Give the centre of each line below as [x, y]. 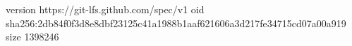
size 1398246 [32, 37]
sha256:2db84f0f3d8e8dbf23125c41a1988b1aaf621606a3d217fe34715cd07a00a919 [176, 23]
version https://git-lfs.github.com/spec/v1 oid [105, 9]
